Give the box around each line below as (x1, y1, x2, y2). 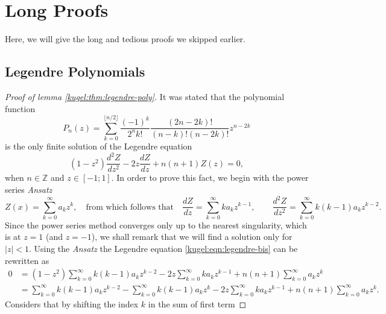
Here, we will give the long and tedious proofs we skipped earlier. (5, 33, 245, 45)
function (5, 102, 36, 115)
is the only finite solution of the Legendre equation (5, 140, 192, 152)
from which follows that (86, 203, 174, 212)
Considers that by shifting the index (5, 297, 139, 310)
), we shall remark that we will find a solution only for (91, 230, 293, 243)
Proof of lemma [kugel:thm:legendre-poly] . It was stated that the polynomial (5, 90, 285, 102)
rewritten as (5, 254, 49, 266)
